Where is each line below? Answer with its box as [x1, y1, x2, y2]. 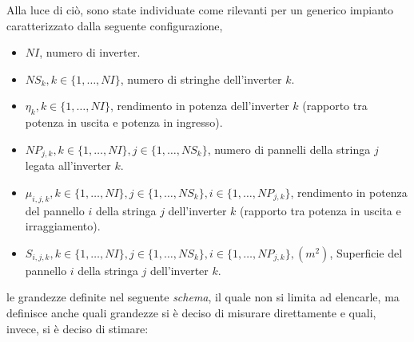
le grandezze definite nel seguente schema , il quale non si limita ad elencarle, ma [6, 289, 400, 305]
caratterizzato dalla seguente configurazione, [6, 17, 223, 33]
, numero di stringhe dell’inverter [120, 70, 282, 87]
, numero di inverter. [39, 44, 141, 61]
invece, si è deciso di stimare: [6, 320, 149, 336]
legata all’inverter [25, 157, 111, 174]
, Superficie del [329, 244, 403, 261]
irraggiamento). [25, 218, 101, 234]
